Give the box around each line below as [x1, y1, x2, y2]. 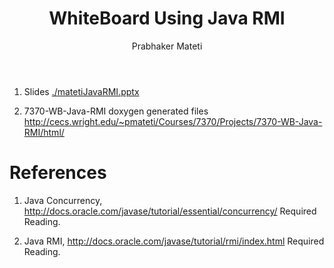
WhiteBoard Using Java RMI [48, 7, 286, 30]
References [9, 162, 107, 184]
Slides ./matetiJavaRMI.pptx [23, 85, 140, 97]
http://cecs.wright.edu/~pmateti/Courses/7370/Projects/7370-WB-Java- [23, 115, 323, 127]
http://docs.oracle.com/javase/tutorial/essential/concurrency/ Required [23, 205, 317, 217]
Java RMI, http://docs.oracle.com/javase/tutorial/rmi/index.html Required [23, 235, 325, 247]
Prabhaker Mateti [131, 40, 203, 52]
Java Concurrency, [23, 194, 103, 206]
